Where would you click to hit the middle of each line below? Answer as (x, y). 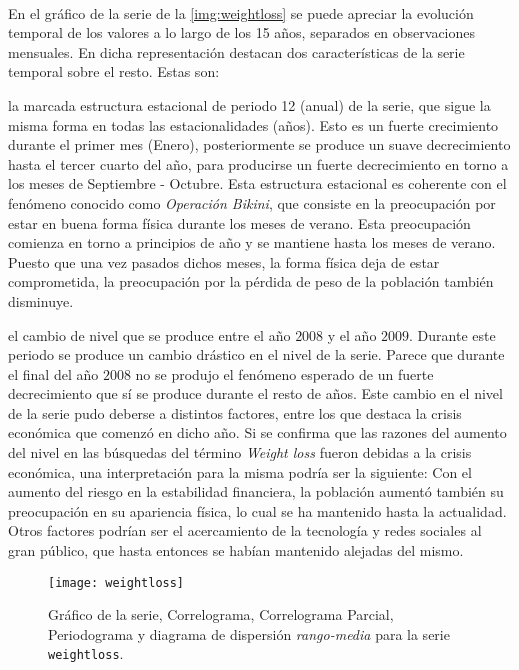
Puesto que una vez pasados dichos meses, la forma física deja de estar (224, 261)
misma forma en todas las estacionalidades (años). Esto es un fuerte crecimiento (253, 124)
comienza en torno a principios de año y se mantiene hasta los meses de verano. (252, 242)
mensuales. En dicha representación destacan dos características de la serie (236, 51)
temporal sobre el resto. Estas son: (114, 71)
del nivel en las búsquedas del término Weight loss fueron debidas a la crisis (240, 452)
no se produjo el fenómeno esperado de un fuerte (284, 373)
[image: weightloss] (116, 582)
